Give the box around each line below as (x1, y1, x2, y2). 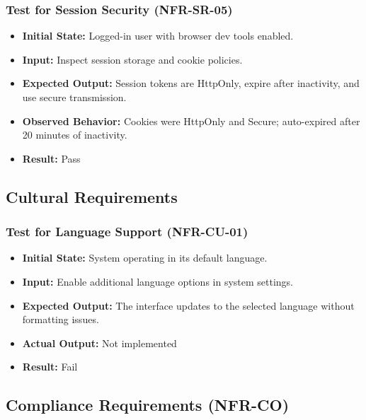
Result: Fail (22, 359, 78, 374)
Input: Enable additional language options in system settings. (22, 274, 294, 288)
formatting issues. (22, 312, 99, 327)
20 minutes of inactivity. (22, 127, 127, 142)
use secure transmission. (22, 90, 127, 104)
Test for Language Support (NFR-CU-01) (6, 223, 248, 240)
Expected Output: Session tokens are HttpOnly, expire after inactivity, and (22, 76, 360, 91)
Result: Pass (22, 151, 81, 165)
